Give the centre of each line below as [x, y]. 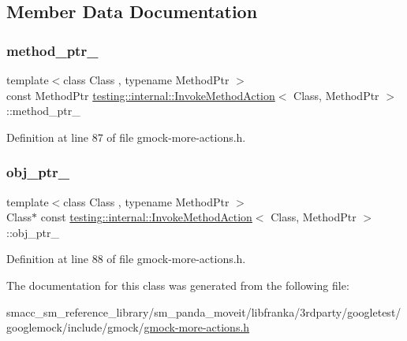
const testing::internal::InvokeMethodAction [146, 217]
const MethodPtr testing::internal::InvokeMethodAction [141, 95]
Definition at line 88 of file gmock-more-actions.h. [126, 259]
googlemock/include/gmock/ [75, 327]
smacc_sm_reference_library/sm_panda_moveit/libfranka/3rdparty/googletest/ [204, 311]
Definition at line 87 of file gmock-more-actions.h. [126, 137]
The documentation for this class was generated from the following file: [178, 285]
